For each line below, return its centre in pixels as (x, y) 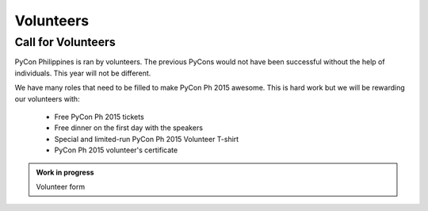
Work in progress (65, 172)
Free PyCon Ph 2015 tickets (99, 117)
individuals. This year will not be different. (83, 73)
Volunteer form (61, 186)
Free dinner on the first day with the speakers (129, 128)
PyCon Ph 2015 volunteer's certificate (116, 150)
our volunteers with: (47, 98)
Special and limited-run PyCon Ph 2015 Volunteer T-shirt (147, 139)
